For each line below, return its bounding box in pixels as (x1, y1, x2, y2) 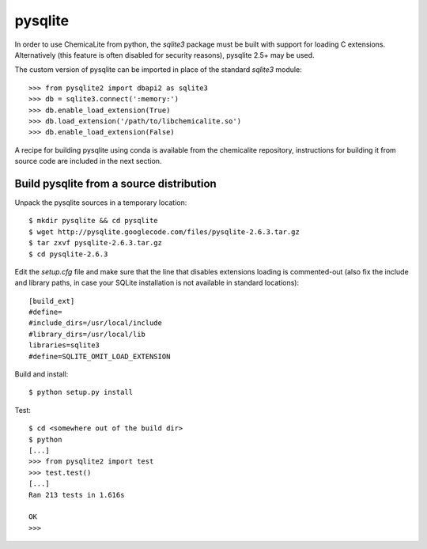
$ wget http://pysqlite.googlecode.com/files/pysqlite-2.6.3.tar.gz (28, 227, 300, 237)
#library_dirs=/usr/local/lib (28, 329, 146, 339)
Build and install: (14, 369, 69, 379)
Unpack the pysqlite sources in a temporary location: (14, 198, 187, 207)
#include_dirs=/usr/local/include (28, 319, 162, 328)
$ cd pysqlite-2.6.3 (28, 249, 108, 259)
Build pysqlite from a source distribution (14, 176, 217, 190)
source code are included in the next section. (14, 157, 162, 166)
